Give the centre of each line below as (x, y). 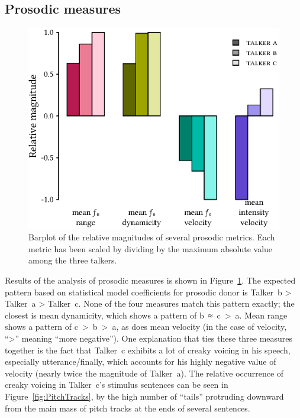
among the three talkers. (73, 260)
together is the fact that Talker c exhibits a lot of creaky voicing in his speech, (148, 350)
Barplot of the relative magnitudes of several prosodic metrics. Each (152, 237)
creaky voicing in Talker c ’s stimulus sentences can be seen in (117, 385)
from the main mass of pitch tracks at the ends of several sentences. (128, 408)
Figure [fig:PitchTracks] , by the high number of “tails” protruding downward (144, 396)
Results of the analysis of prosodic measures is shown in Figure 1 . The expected (150, 280)
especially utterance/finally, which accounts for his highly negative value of (141, 361)
